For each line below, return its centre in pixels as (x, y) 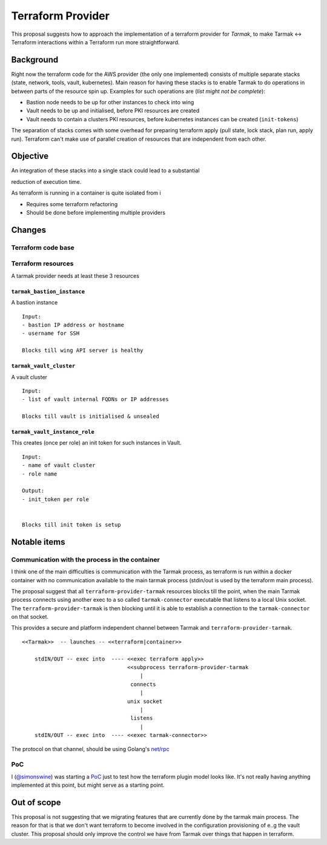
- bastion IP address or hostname (73, 325)
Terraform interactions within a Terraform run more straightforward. (95, 42)
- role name (40, 474)
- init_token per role (56, 499)
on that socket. (30, 617)
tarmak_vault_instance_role (53, 432)
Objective (30, 156)
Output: (33, 491)
